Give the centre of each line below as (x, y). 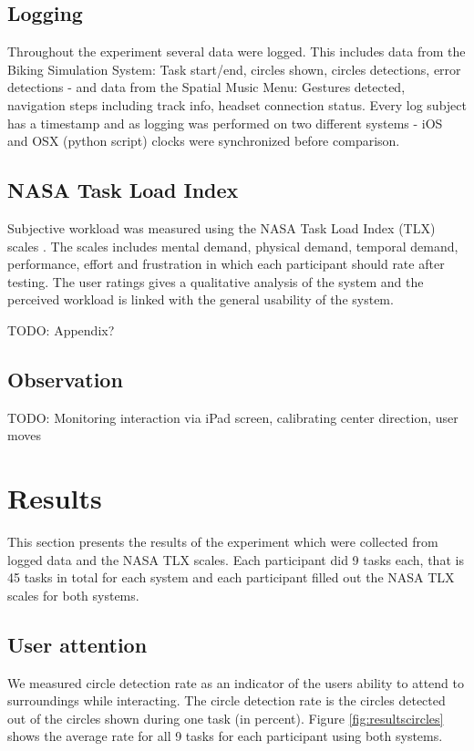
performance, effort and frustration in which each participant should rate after (226, 264)
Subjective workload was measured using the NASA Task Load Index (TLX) (222, 227)
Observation (65, 379)
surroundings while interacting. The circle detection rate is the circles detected (227, 700)
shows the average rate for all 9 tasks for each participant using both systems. (225, 736)
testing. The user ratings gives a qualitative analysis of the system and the (216, 281)
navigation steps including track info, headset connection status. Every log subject (237, 104)
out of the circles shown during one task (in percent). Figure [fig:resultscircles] (226, 718)
